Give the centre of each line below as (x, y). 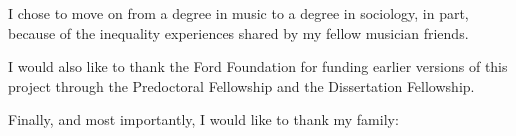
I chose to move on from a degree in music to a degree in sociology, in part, (238, 13)
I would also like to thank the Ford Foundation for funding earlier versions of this (258, 66)
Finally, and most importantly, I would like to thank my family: (203, 119)
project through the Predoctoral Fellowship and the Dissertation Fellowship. (241, 85)
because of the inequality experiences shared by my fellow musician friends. (238, 32)
